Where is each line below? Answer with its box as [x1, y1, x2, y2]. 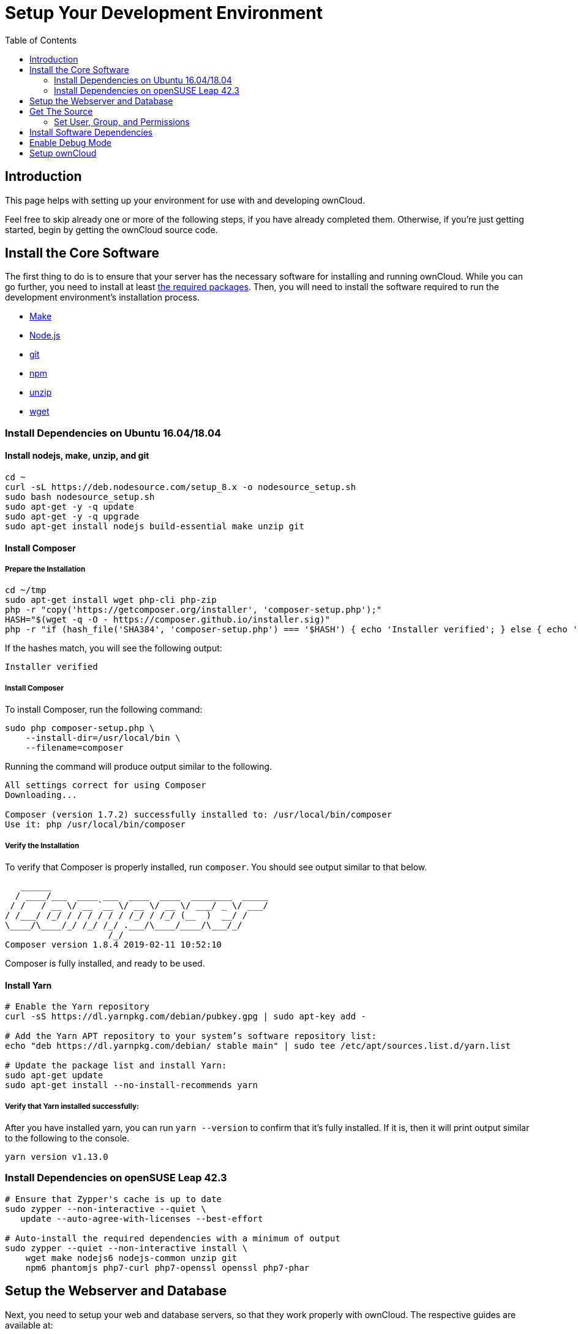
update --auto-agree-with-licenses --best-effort [20, 1213, 263, 1224]
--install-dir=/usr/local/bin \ [25, 733, 181, 743]
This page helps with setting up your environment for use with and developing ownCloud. [5, 194, 366, 205]
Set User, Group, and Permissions [54, 116, 190, 127]
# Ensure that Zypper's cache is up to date [5, 1194, 222, 1204]
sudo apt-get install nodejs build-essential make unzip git [5, 521, 304, 532]
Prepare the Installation [5, 565, 86, 574]
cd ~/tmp [5, 585, 47, 596]
